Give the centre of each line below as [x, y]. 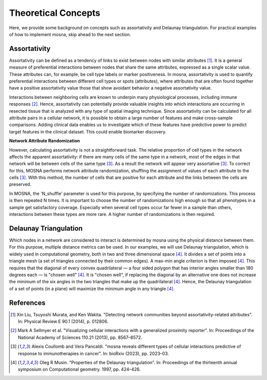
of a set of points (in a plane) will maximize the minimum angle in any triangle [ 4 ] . [92, 289]
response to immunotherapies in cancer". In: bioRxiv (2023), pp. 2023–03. [93, 353]
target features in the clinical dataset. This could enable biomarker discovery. [88, 131]
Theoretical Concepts [55, 13]
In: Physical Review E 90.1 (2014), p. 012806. [63, 321]
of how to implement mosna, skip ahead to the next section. [70, 34]
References [27, 303]
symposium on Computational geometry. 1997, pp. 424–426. [79, 369]
